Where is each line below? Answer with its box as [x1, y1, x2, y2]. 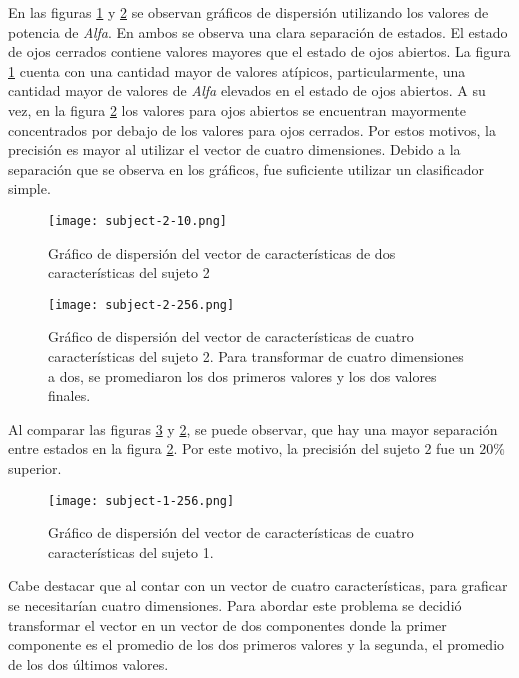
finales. [48, 385, 91, 406]
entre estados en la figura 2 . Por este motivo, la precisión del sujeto [8, 438, 420, 459]
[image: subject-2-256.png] [48, 297, 235, 312]
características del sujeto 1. [48, 541, 214, 562]
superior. [8, 458, 62, 478]
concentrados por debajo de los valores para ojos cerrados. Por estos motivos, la [8, 119, 496, 140]
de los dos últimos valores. [8, 653, 169, 674]
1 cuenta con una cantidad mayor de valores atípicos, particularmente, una [8, 60, 466, 81]
